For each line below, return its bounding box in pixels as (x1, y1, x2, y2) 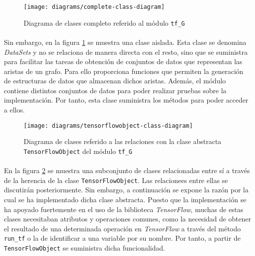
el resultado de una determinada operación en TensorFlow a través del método (4, 223, 241, 233)
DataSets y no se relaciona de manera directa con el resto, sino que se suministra (4, 46, 248, 57)
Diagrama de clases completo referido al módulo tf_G (24, 17, 185, 28)
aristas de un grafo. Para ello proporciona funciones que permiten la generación (4, 66, 244, 76)
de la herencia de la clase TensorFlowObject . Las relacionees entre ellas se (4, 175, 228, 185)
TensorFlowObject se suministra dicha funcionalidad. (4, 243, 165, 253)
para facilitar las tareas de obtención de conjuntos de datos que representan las (4, 56, 243, 67)
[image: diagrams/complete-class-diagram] (24, 3, 165, 10)
